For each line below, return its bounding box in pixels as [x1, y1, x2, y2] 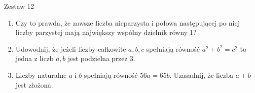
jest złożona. [15, 79, 53, 90]
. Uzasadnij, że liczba [169, 69, 233, 80]
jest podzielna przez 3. [68, 53, 136, 63]
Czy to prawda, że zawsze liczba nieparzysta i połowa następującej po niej [15, 17, 240, 28]
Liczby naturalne [15, 69, 67, 80]
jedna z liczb [15, 53, 54, 63]
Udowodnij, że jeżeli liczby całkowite [15, 43, 126, 54]
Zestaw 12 [4, 1, 35, 11]
